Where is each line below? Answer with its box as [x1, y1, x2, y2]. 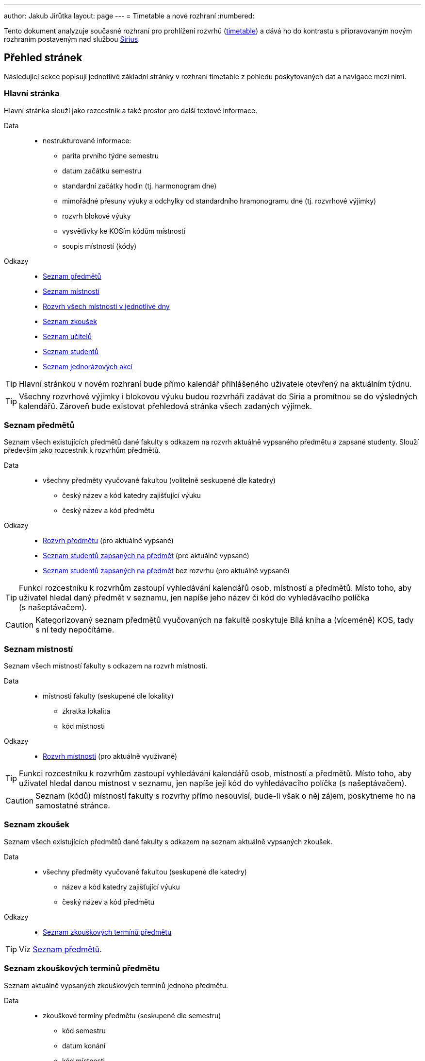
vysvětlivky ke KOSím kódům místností [62, 226, 185, 235]
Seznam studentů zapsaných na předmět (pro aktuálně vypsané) [43, 551, 249, 560]
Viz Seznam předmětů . [19, 944, 102, 954]
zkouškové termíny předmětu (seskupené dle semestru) [43, 1011, 221, 1020]
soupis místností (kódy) [62, 241, 137, 250]
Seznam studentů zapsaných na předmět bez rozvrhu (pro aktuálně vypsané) [43, 566, 290, 575]
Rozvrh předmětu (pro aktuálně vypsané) [43, 536, 174, 545]
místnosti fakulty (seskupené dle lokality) [43, 692, 174, 701]
